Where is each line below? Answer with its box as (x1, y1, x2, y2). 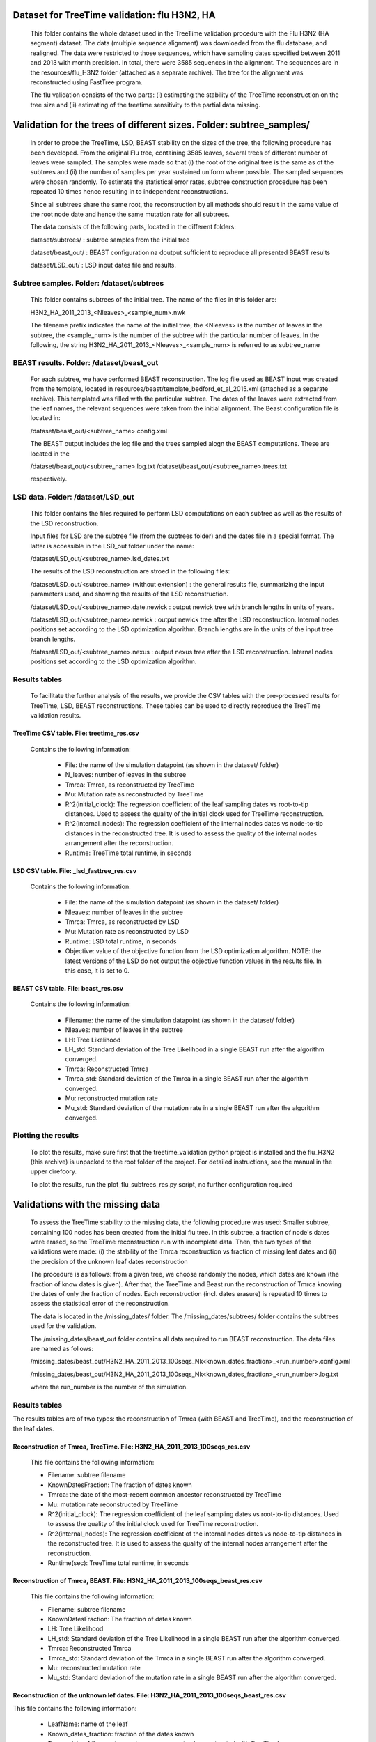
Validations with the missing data (13, 1198, 160, 1210)
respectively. (30, 475, 68, 484)
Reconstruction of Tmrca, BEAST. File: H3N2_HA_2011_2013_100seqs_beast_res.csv (13, 1576, 263, 1585)
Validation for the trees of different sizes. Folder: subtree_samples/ (13, 118, 310, 130)
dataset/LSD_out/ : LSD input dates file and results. (30, 261, 177, 270)
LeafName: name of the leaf (47, 1720, 128, 1728)
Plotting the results (13, 1131, 79, 1141)
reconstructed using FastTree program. (30, 77, 143, 86)
